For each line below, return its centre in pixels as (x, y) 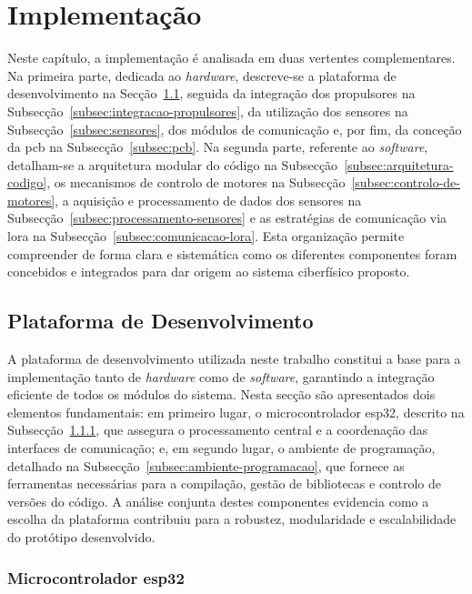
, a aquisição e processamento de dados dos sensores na (208, 200)
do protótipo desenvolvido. (81, 536)
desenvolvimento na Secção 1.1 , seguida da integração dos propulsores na (211, 93)
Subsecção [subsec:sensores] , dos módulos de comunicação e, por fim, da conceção (235, 129)
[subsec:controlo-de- (406, 182)
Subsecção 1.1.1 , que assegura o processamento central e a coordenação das (218, 430)
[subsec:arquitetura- (399, 164)
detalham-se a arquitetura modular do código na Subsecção (173, 164)
